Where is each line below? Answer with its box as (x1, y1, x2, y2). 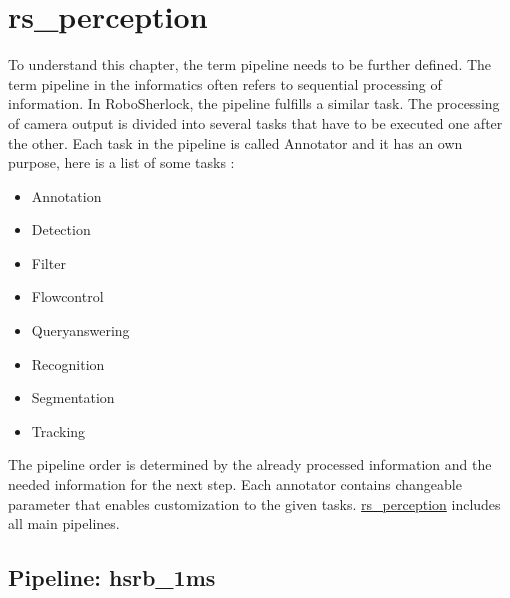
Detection (31, 219, 91, 240)
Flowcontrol (31, 286, 104, 307)
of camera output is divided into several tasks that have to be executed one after (8, 112, 503, 133)
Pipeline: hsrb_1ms (8, 562, 216, 593)
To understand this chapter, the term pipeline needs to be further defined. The (8, 54, 492, 75)
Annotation (31, 185, 102, 206)
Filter (31, 252, 66, 273)
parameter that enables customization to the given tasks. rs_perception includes (8, 493, 501, 514)
